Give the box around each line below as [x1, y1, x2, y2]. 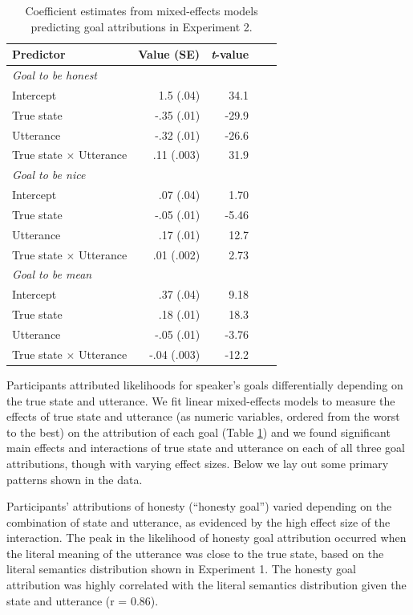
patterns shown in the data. [6, 470, 143, 487]
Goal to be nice [12, 166, 86, 183]
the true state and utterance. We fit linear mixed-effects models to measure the [6, 392, 395, 409]
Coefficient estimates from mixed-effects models [25, 2, 258, 18]
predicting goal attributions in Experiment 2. [30, 18, 253, 35]
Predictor [12, 46, 66, 63]
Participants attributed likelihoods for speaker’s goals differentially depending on [6, 376, 403, 393]
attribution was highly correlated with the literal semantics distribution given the [6, 576, 407, 593]
